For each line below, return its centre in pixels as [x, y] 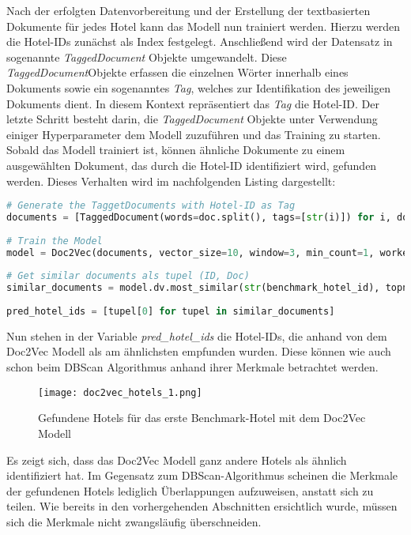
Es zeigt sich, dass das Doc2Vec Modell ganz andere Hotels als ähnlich [177, 460]
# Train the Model [55, 241]
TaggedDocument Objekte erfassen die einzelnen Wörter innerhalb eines [177, 72]
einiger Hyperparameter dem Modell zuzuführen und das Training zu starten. [194, 134]
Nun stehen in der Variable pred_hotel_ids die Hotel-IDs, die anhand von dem [197, 335]
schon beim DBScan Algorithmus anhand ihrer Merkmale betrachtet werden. [192, 367]
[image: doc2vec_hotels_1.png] [120, 392]
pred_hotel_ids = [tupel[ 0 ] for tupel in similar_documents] [171, 311]
